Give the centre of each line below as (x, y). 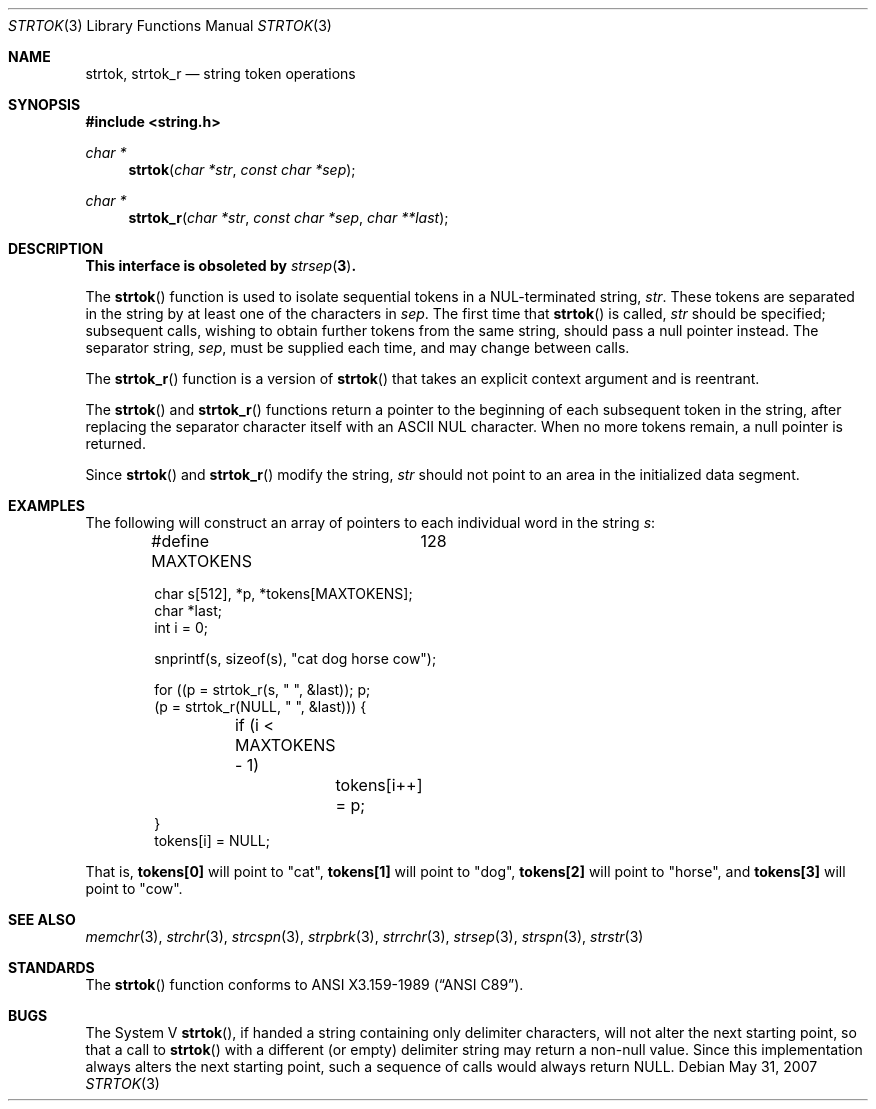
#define (180, 541)
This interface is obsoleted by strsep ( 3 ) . (221, 265)
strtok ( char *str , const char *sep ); (242, 169)
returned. (115, 443)
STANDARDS (51, 967)
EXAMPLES (46, 505)
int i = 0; (181, 627)
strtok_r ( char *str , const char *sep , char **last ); (288, 217)
